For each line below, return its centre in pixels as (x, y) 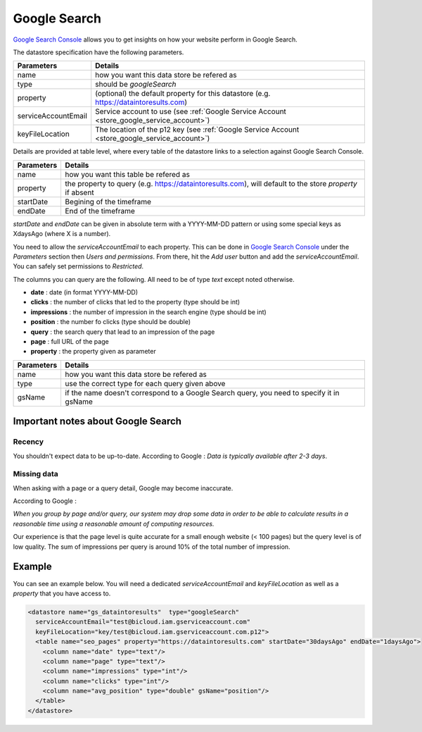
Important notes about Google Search (97, 422)
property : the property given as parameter (93, 352)
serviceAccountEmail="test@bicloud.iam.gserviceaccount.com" (143, 622)
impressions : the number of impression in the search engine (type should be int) (148, 312)
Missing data (36, 474)
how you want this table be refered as (127, 174)
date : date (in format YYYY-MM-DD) (84, 292)
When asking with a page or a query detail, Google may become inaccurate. (123, 488)
